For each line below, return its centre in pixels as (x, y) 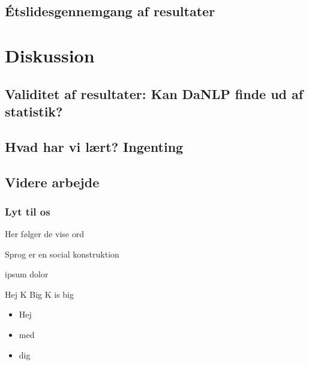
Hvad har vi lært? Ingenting (94, 146)
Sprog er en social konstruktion (62, 254)
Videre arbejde (52, 182)
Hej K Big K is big (39, 294)
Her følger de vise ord (45, 234)
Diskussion (50, 55)
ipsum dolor (27, 274)
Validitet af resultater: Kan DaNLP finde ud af (154, 93)
